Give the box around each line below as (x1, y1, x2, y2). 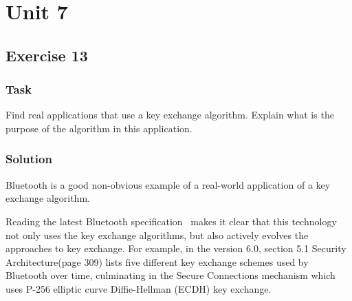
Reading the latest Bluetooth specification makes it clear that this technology (5, 214, 337, 228)
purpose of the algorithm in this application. (5, 121, 192, 135)
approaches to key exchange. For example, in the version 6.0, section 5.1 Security (5, 241, 346, 256)
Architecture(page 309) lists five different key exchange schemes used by (5, 254, 309, 269)
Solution (5, 150, 52, 167)
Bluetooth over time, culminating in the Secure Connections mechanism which (5, 268, 335, 282)
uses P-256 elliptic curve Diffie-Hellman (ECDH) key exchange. (5, 281, 272, 295)
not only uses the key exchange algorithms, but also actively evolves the (5, 227, 309, 242)
